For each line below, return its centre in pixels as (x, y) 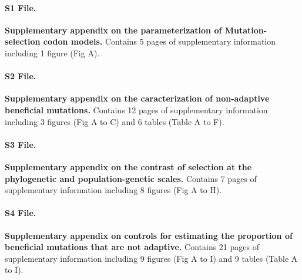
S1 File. (21, 7)
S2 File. (21, 76)
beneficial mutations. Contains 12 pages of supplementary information (136, 109)
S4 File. (21, 213)
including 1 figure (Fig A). (52, 53)
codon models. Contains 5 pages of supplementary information (160, 41)
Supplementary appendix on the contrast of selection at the (128, 166)
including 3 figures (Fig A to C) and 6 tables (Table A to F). (115, 121)
